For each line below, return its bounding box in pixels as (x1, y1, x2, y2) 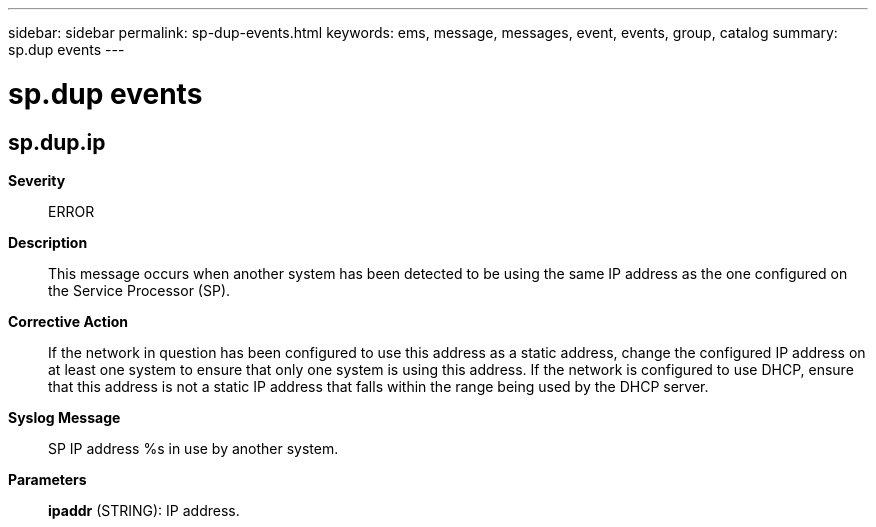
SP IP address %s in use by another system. (48, 439, 339, 457)
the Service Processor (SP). (48, 281, 231, 299)
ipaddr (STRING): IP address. (48, 501, 240, 519)
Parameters (8, 470, 87, 488)
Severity (8, 171, 66, 189)
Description (8, 233, 88, 251)
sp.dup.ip (8, 129, 106, 155)
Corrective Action (8, 312, 128, 330)
